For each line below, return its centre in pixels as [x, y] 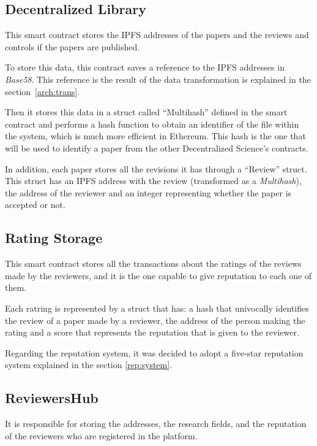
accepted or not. [35, 205]
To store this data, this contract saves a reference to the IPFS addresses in [145, 67]
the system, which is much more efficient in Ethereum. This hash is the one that [155, 136]
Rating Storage [54, 238]
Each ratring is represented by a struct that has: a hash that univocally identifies [157, 308]
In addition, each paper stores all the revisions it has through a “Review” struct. [156, 168]
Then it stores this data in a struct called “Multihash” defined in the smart [146, 112]
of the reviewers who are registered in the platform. [101, 435]
